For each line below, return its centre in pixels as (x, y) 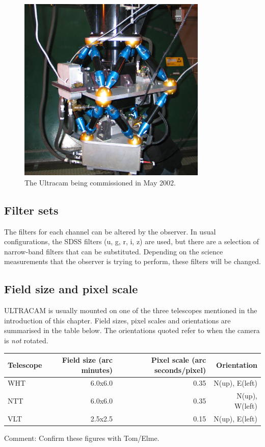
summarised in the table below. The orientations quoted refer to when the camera (132, 330)
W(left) (246, 405)
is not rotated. (26, 340)
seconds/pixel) (180, 370)
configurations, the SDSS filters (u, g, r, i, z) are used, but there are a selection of (132, 241)
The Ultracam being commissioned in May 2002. (100, 182)
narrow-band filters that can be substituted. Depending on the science (114, 251)
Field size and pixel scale (71, 289)
